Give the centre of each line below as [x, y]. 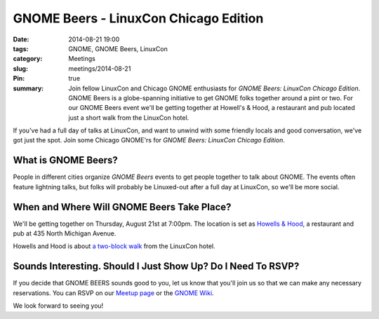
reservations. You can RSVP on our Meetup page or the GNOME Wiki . [113, 293]
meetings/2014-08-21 [100, 68]
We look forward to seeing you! [58, 306]
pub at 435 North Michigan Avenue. [65, 233]
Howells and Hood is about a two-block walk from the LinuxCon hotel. [114, 246]
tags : [21, 48]
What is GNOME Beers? [66, 160]
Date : [21, 39]
